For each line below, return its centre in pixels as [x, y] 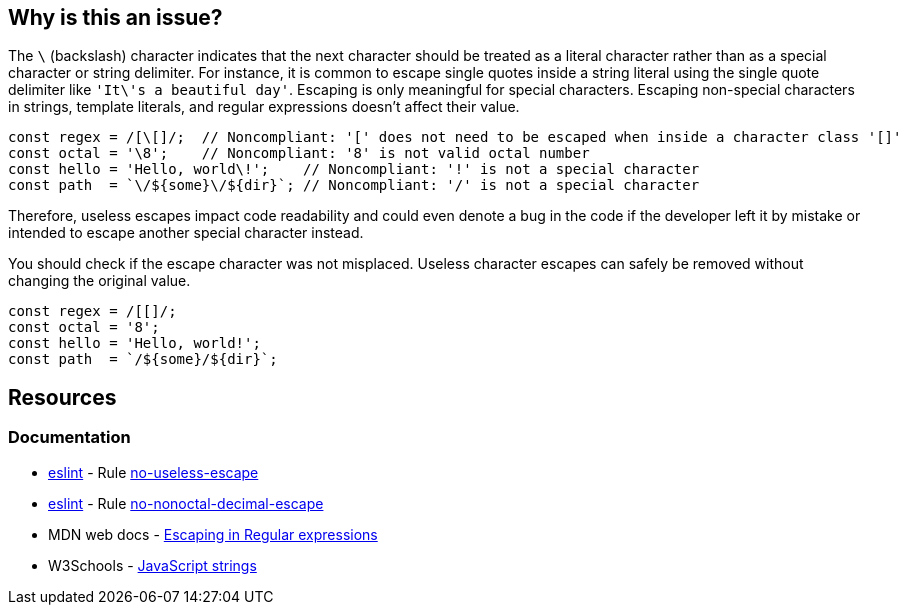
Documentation [69, 437]
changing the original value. [99, 281]
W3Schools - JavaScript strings [152, 565]
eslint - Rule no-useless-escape [153, 472]
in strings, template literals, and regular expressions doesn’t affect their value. [264, 107]
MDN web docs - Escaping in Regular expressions [213, 534]
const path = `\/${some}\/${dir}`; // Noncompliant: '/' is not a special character [354, 185]
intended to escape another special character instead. [186, 233]
